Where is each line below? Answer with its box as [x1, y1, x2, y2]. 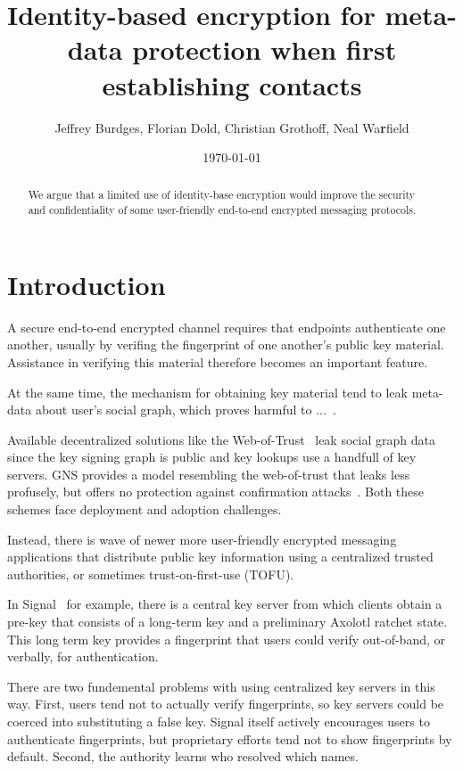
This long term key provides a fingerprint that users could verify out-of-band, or [7, 629, 446, 648]
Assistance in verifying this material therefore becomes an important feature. [7, 352, 428, 371]
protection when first [132, 31, 397, 68]
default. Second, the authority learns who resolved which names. [7, 747, 359, 766]
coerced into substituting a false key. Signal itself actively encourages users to [7, 712, 430, 731]
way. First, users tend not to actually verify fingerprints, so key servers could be [7, 694, 444, 713]
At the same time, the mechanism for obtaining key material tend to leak [7, 382, 408, 401]
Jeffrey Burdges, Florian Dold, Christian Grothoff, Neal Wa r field [54, 118, 409, 136]
